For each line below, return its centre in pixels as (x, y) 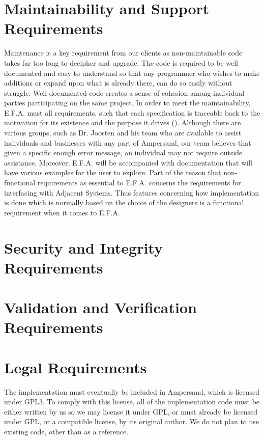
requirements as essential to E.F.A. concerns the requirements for (139, 183)
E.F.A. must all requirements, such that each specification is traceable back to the (132, 112)
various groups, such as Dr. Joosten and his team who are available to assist (123, 133)
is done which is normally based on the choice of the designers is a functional (124, 202)
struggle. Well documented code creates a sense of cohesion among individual (124, 92)
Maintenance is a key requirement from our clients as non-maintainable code (123, 53)
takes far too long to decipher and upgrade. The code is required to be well (121, 62)
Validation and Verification (100, 307)
